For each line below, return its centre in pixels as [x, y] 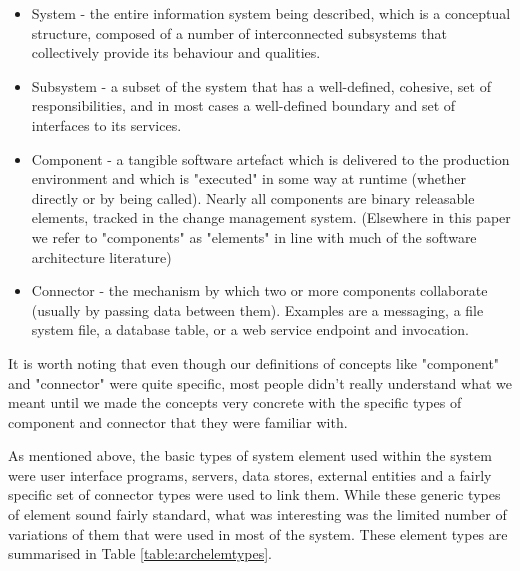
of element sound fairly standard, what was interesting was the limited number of [257, 514]
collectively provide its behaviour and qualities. [176, 52]
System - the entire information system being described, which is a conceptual [271, 13]
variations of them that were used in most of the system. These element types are [258, 533]
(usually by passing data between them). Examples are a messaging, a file [257, 309]
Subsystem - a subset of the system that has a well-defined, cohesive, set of [261, 85]
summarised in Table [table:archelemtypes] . [140, 553]
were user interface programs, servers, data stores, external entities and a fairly [250, 474]
